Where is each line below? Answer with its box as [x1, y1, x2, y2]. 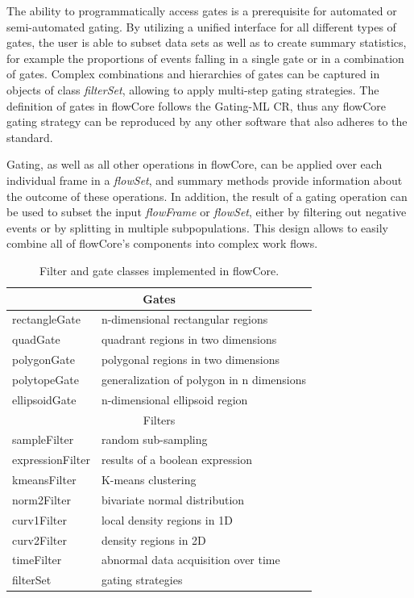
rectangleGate [12, 311, 81, 328]
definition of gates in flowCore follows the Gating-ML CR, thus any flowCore [6, 97, 386, 114]
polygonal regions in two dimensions [101, 351, 280, 368]
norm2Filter [12, 491, 72, 508]
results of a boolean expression [101, 451, 252, 468]
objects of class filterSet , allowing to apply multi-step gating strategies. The [6, 81, 379, 98]
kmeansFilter [12, 471, 77, 488]
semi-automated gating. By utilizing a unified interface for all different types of [6, 18, 396, 35]
